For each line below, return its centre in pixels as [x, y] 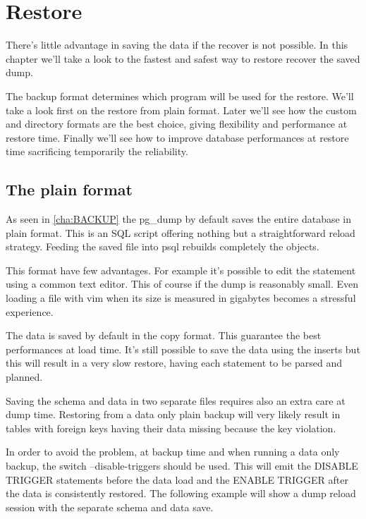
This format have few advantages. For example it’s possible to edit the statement [181, 270]
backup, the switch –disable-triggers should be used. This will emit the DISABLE [182, 465]
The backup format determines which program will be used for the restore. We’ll [180, 96]
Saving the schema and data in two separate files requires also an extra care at [176, 400]
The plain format [69, 189]
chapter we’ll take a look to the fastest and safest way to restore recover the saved [183, 58]
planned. [24, 377]
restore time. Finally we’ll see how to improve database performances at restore [177, 137]
